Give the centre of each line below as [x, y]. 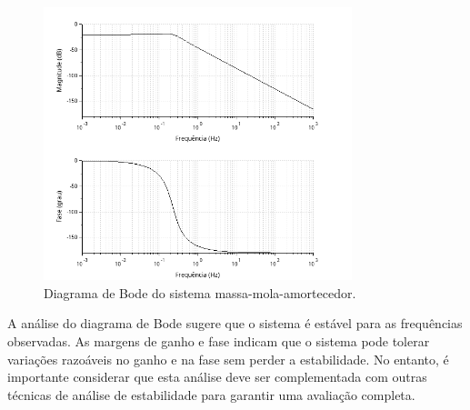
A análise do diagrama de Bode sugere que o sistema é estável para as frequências [235, 323]
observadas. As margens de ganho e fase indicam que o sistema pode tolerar [219, 341]
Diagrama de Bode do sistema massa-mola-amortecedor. [200, 292]
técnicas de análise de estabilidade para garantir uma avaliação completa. [211, 394]
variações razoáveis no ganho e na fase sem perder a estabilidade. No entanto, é [228, 359]
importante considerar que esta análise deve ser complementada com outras [217, 377]
